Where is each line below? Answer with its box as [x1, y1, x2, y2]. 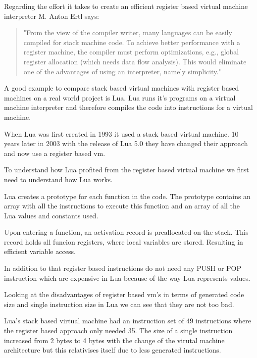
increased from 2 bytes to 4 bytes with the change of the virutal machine [4, 335, 225, 345]
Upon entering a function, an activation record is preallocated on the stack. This [4, 227, 249, 237]
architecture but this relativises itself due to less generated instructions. [4, 345, 221, 355]
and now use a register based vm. [4, 148, 105, 158]
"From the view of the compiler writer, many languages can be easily [23, 27, 232, 38]
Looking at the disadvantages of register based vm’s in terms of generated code [4, 289, 244, 300]
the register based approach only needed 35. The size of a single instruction [4, 325, 233, 336]
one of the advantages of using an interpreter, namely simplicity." [23, 66, 221, 76]
